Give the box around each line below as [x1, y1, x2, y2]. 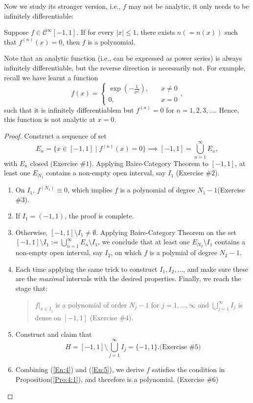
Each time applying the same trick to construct [15, 263, 158, 274]
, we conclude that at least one [97, 237, 190, 247]
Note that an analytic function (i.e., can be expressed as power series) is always [4, 53, 242, 63]
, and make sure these [183, 263, 249, 274]
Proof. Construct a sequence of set [4, 130, 107, 141]
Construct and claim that [15, 329, 92, 339]
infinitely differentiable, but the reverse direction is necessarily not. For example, [4, 62, 246, 72]
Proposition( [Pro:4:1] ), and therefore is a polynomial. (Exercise [15, 374, 205, 384]
